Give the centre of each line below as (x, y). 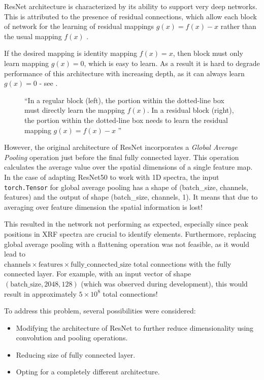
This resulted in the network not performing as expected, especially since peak (126, 224)
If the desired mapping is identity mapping (71, 53)
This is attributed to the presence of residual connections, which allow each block (130, 16)
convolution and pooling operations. (72, 338)
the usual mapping (33, 36)
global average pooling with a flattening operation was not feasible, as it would (127, 244)
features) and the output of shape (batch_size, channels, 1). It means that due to (131, 197)
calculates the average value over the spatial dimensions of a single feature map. (128, 167)
